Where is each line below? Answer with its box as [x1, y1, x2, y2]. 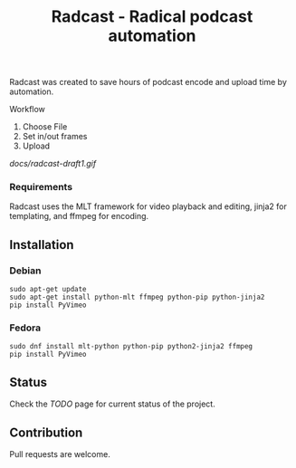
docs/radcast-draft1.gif [9, 158, 97, 169]
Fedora [9, 321, 42, 334]
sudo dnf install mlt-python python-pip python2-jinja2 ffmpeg [9, 342, 253, 351]
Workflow [9, 104, 45, 115]
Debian [9, 264, 42, 277]
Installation [9, 237, 74, 253]
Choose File [22, 121, 68, 132]
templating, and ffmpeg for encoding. [9, 211, 149, 222]
